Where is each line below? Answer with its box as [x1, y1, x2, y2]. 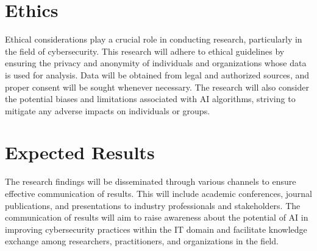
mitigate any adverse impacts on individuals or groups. [5, 104, 210, 117]
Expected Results [5, 140, 155, 165]
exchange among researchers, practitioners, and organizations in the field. [5, 235, 279, 247]
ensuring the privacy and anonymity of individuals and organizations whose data [5, 57, 307, 69]
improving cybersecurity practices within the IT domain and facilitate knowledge [5, 222, 307, 235]
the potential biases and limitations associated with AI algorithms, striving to [5, 92, 296, 105]
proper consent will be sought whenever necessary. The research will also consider [5, 80, 309, 93]
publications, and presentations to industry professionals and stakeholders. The [5, 199, 301, 211]
